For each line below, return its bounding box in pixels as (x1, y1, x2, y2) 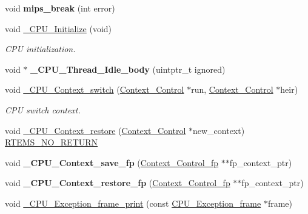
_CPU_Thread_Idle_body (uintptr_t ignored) (30, 62, 226, 75)
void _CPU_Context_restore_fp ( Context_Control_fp (5, 176, 230, 189)
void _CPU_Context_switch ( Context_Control (5, 83, 184, 96)
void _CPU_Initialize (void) (5, 22, 112, 35)
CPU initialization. (5, 42, 76, 55)
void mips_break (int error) (5, 2, 115, 14)
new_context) (192, 124, 245, 136)
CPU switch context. (5, 103, 81, 116)
